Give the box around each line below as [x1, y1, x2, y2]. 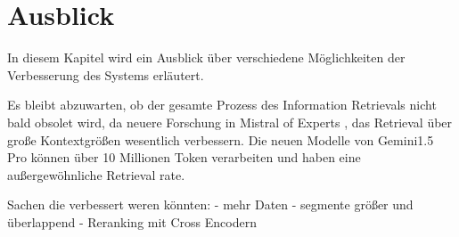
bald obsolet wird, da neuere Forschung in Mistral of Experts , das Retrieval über [7, 112, 453, 131]
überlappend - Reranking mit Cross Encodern [7, 212, 257, 231]
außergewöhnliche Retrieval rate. [7, 165, 185, 184]
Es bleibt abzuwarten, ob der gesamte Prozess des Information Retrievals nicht [7, 95, 437, 114]
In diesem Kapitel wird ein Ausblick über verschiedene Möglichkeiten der [7, 48, 406, 67]
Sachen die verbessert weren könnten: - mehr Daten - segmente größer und [7, 195, 414, 214]
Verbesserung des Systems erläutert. [7, 65, 204, 84]
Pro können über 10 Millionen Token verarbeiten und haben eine [7, 148, 361, 167]
